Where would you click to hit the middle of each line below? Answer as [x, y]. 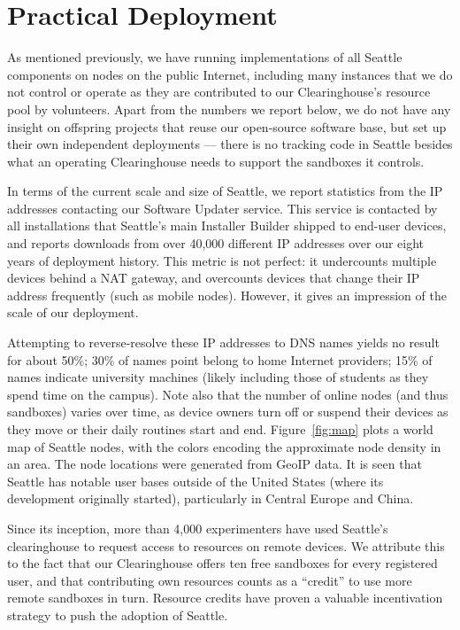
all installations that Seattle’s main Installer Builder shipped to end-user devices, [227, 226]
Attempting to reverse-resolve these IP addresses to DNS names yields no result [223, 342]
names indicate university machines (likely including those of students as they [218, 377]
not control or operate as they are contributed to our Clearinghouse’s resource [219, 92]
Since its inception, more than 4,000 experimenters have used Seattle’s [198, 528]
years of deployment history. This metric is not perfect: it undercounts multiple [222, 260]
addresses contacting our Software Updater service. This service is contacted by [222, 208]
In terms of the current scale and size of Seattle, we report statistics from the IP [225, 191]
